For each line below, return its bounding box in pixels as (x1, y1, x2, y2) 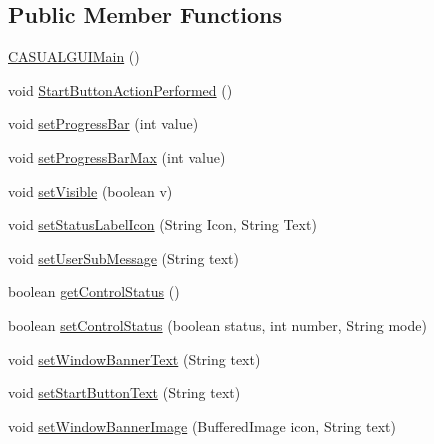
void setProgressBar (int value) (8, 113, 199, 134)
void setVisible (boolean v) (8, 180, 173, 201)
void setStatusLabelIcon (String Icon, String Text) (8, 214, 317, 235)
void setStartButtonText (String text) (8, 382, 241, 403)
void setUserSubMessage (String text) (8, 247, 240, 268)
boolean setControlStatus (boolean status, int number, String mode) (8, 314, 427, 335)
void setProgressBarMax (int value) (8, 146, 226, 167)
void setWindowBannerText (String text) (8, 348, 261, 369)
